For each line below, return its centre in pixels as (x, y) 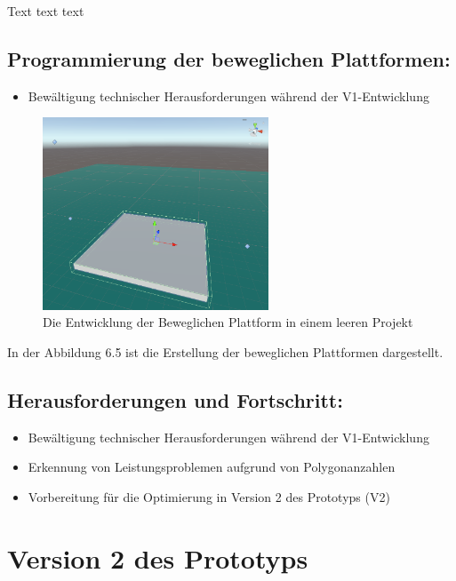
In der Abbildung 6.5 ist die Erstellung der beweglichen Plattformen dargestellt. (225, 351)
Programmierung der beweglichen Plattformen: (229, 58)
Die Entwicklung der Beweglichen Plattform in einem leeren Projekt (228, 322)
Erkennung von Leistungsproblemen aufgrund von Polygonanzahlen (212, 467)
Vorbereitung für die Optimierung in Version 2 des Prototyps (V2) (209, 496)
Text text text (46, 11)
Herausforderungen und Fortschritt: (175, 399)
